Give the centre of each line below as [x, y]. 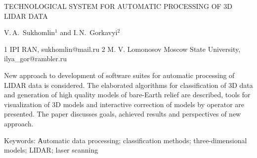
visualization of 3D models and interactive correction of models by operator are [124, 104]
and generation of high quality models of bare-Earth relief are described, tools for [127, 95]
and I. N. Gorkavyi [89, 32]
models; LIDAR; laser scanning [51, 150]
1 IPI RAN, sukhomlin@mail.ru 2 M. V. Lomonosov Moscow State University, [122, 49]
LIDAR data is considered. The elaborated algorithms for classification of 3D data [128, 85]
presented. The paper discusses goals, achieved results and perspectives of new [123, 114]
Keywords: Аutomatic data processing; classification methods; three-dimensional [126, 140]
